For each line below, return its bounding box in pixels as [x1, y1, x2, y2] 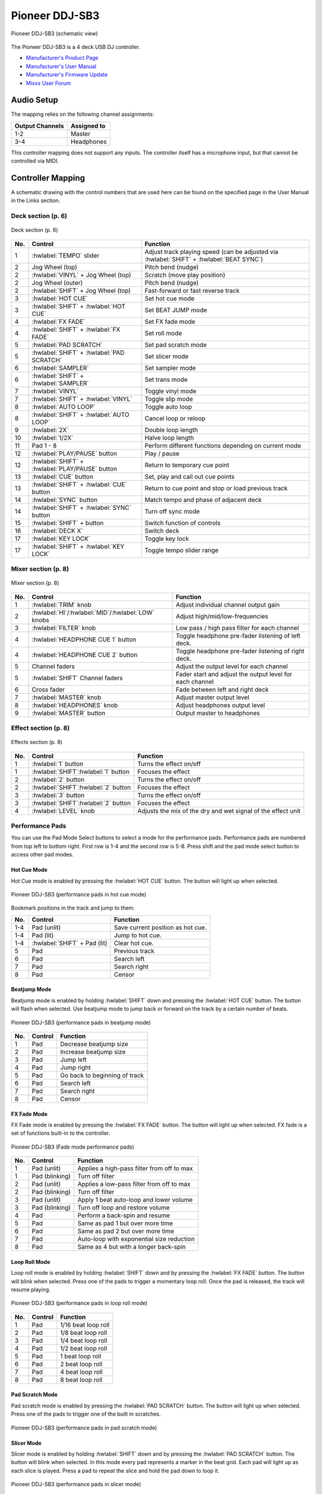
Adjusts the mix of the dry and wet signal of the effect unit [137, 807, 301, 815]
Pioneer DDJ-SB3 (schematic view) [11, 30, 98, 37]
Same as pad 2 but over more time [78, 1227, 175, 1235]
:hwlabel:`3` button [32, 791, 85, 799]
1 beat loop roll [60, 1352, 101, 1360]
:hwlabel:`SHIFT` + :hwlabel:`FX [32, 325, 120, 333]
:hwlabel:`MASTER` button [32, 709, 106, 717]
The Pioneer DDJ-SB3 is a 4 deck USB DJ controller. [11, 43, 140, 50]
